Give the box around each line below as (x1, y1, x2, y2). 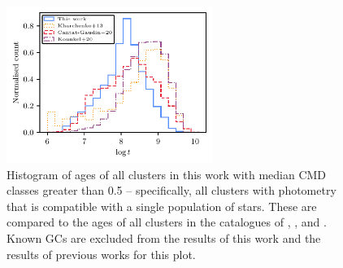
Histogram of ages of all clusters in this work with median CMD (7, 165, 327, 182)
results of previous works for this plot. (7, 245, 196, 262)
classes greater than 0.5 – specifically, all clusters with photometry (7, 182, 336, 199)
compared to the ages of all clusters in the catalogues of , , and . (7, 213, 327, 231)
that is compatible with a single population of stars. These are (7, 197, 317, 214)
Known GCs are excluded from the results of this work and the (7, 230, 321, 247)
